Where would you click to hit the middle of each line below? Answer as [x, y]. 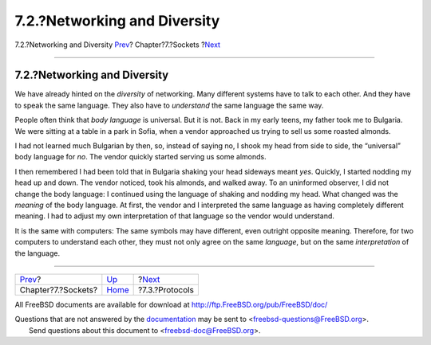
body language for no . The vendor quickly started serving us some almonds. [140, 157]
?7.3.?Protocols [166, 289]
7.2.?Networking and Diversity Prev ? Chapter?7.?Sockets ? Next [118, 45]
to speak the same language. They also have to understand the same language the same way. [169, 105]
